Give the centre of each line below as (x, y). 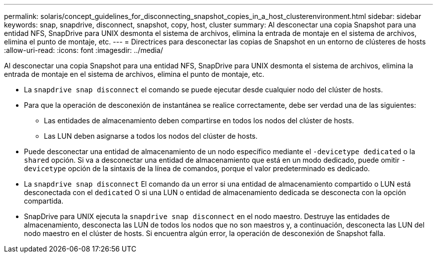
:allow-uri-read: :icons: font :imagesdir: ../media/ (84, 50)
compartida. (44, 201)
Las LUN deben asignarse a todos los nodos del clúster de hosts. (151, 136)
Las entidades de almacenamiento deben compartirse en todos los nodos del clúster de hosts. (199, 121)
